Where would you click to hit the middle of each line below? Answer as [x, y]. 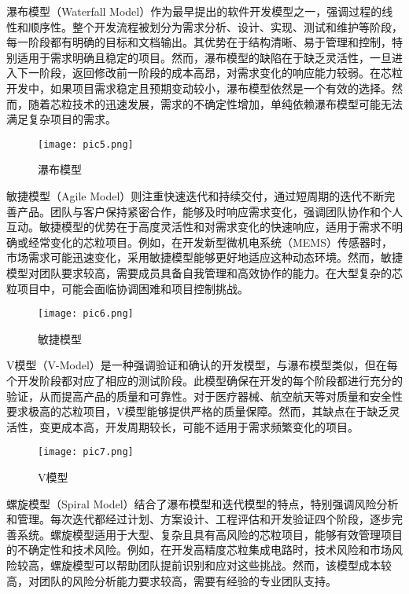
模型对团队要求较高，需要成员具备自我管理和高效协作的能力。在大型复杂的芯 [204, 272]
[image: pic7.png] [86, 452]
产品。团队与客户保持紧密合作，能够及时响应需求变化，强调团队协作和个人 [210, 211]
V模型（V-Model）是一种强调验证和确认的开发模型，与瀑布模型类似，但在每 [202, 365]
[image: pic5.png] [86, 144]
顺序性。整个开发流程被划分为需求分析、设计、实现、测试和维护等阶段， [215, 26]
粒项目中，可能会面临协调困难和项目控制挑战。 [127, 288]
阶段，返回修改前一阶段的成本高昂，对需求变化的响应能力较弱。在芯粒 [221, 73]
